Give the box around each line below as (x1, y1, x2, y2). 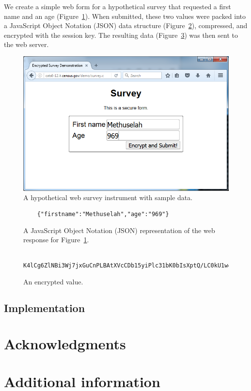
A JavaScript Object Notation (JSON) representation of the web (23, 225, 215, 235)
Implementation (4, 300, 85, 315)
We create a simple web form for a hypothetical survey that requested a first (4, 1, 231, 11)
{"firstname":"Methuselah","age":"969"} (37, 211, 169, 218)
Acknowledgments (4, 333, 126, 353)
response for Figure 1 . (23, 235, 89, 245)
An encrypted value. (23, 276, 83, 286)
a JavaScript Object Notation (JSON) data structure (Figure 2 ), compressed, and (4, 20, 248, 31)
